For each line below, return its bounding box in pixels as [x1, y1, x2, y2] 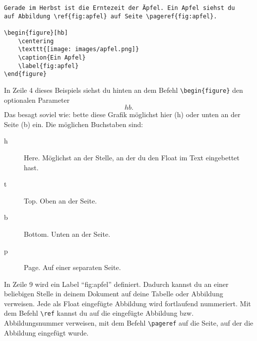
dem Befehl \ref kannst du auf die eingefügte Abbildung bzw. [4, 308, 194, 318]
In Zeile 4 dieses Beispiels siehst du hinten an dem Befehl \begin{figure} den [4, 84, 243, 95]
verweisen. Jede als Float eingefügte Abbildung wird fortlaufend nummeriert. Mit [4, 298, 251, 308]
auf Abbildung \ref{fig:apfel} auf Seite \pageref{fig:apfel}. [4, 12, 217, 20]
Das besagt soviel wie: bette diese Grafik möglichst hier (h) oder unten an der [4, 109, 241, 120]
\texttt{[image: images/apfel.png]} [18, 46, 139, 53]
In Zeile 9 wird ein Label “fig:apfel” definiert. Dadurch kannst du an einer [4, 278, 229, 289]
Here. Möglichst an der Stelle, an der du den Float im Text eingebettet [24, 152, 240, 162]
